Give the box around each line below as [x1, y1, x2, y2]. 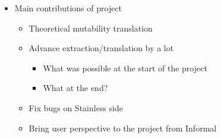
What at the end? [43, 81, 108, 94]
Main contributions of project [14, 2, 122, 14]
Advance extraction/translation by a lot [29, 42, 174, 54]
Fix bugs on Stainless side [29, 101, 123, 114]
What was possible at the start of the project [43, 61, 207, 74]
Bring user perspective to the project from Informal [29, 121, 217, 134]
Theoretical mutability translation [29, 21, 153, 34]
